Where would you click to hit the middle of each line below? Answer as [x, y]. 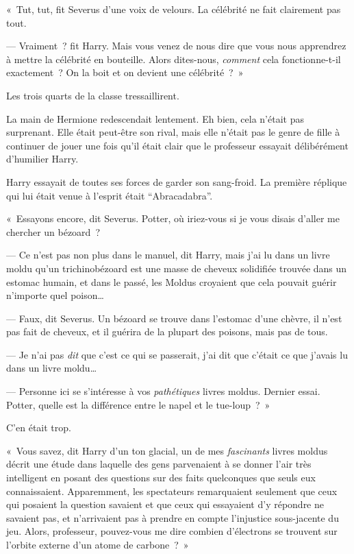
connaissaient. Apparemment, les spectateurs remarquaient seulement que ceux [172, 491]
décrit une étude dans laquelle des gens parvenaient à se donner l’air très [159, 464]
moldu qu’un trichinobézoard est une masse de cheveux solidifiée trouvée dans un [177, 268]
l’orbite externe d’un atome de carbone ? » [98, 544]
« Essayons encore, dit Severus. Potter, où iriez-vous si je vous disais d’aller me [173, 218]
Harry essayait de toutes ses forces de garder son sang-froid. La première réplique [177, 181]
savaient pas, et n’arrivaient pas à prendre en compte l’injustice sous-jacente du [173, 517]
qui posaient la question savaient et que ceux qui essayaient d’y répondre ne [165, 504]
